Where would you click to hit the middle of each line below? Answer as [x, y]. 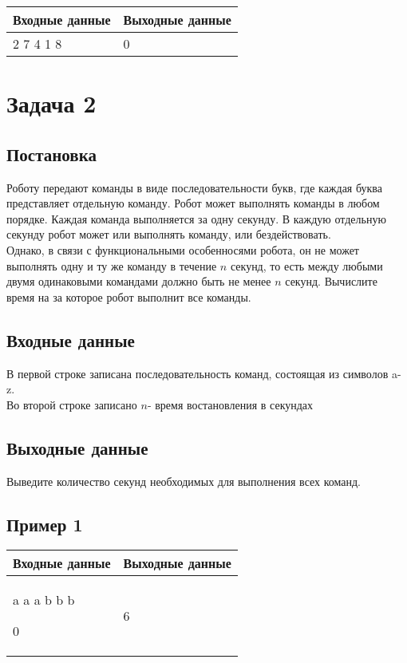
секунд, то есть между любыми [306, 265]
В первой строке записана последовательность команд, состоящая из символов [198, 373]
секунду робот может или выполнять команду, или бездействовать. [169, 234]
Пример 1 [45, 524]
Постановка [51, 154]
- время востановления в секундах [230, 404]
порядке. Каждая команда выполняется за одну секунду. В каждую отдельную [196, 218]
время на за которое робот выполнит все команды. [129, 296]
